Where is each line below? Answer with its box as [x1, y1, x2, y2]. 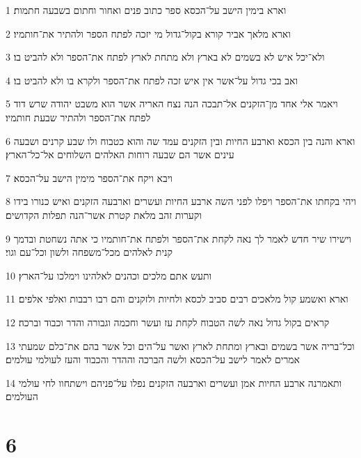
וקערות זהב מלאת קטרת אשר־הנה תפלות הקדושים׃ [6, 207, 202, 222]
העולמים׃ [6, 389, 38, 404]
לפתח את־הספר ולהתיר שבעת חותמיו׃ [6, 109, 151, 124]
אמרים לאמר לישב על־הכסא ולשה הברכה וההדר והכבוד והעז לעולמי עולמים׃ [6, 352, 300, 367]
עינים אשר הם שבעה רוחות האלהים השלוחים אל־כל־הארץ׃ [6, 147, 234, 162]
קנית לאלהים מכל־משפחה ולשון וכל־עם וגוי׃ [6, 245, 173, 259]
